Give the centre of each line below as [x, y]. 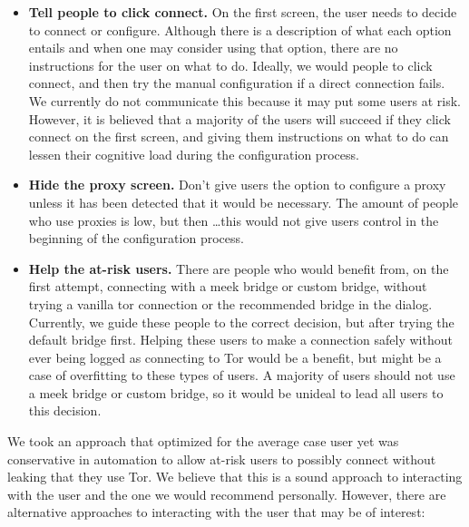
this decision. [65, 410]
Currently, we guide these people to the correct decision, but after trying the [241, 322]
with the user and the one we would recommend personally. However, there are [227, 494]
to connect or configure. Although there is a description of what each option [240, 29]
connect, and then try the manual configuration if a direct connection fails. [237, 83]
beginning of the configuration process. [136, 238]
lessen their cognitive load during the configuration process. [194, 154]
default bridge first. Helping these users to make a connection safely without [240, 340]
